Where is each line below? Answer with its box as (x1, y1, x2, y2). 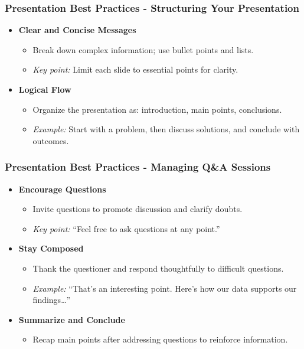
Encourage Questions (18, 182, 106, 195)
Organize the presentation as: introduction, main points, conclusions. (32, 103, 282, 115)
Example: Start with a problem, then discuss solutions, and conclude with (32, 123, 300, 135)
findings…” (32, 293, 71, 306)
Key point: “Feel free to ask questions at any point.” (32, 222, 220, 234)
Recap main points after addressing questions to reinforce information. (32, 333, 288, 345)
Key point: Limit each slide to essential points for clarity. (32, 63, 238, 76)
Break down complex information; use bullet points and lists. (32, 43, 254, 56)
